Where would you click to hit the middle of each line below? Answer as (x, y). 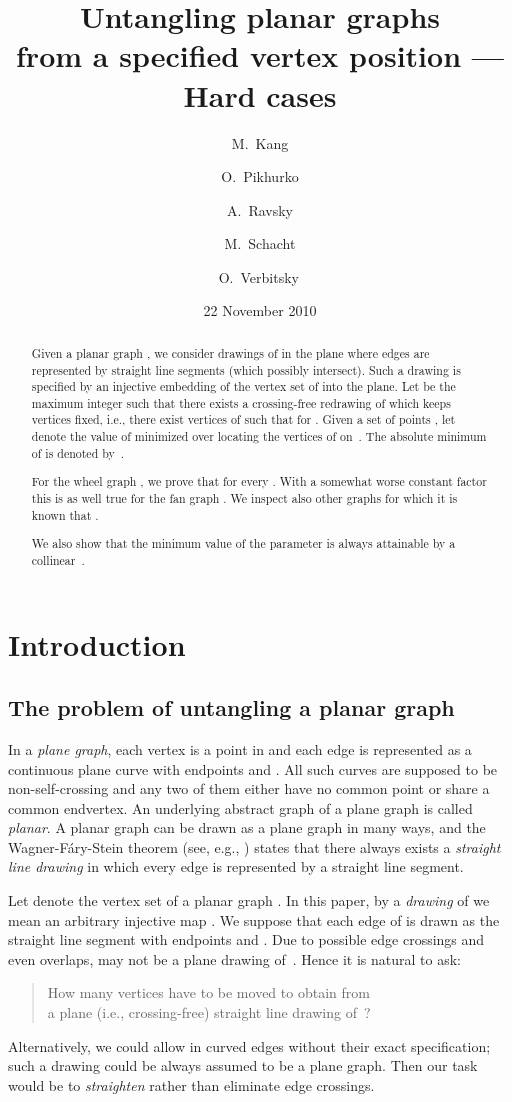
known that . (65, 514)
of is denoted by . (78, 452)
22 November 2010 (260, 310)
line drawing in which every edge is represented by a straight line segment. (236, 866)
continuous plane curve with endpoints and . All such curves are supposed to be (253, 768)
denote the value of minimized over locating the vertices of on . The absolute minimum (259, 436)
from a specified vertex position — (260, 55)
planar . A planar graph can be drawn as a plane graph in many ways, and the (247, 827)
